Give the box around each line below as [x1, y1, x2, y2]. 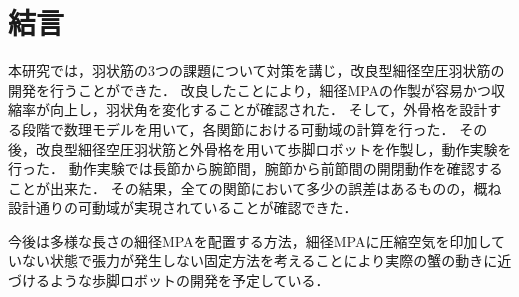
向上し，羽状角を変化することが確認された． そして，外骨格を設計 [49, 99, 488, 120]
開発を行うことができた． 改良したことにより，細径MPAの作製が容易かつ [8, 79, 492, 100]
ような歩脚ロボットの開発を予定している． [49, 270, 330, 291]
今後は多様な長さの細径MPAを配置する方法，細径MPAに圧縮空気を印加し [8, 230, 491, 251]
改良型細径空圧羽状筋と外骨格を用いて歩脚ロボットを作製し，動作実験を [35, 138, 512, 159]
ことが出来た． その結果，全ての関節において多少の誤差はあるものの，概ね [8, 177, 502, 198]
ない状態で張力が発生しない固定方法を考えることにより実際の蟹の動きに [21, 250, 498, 271]
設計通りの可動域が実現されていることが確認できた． [8, 197, 358, 218]
